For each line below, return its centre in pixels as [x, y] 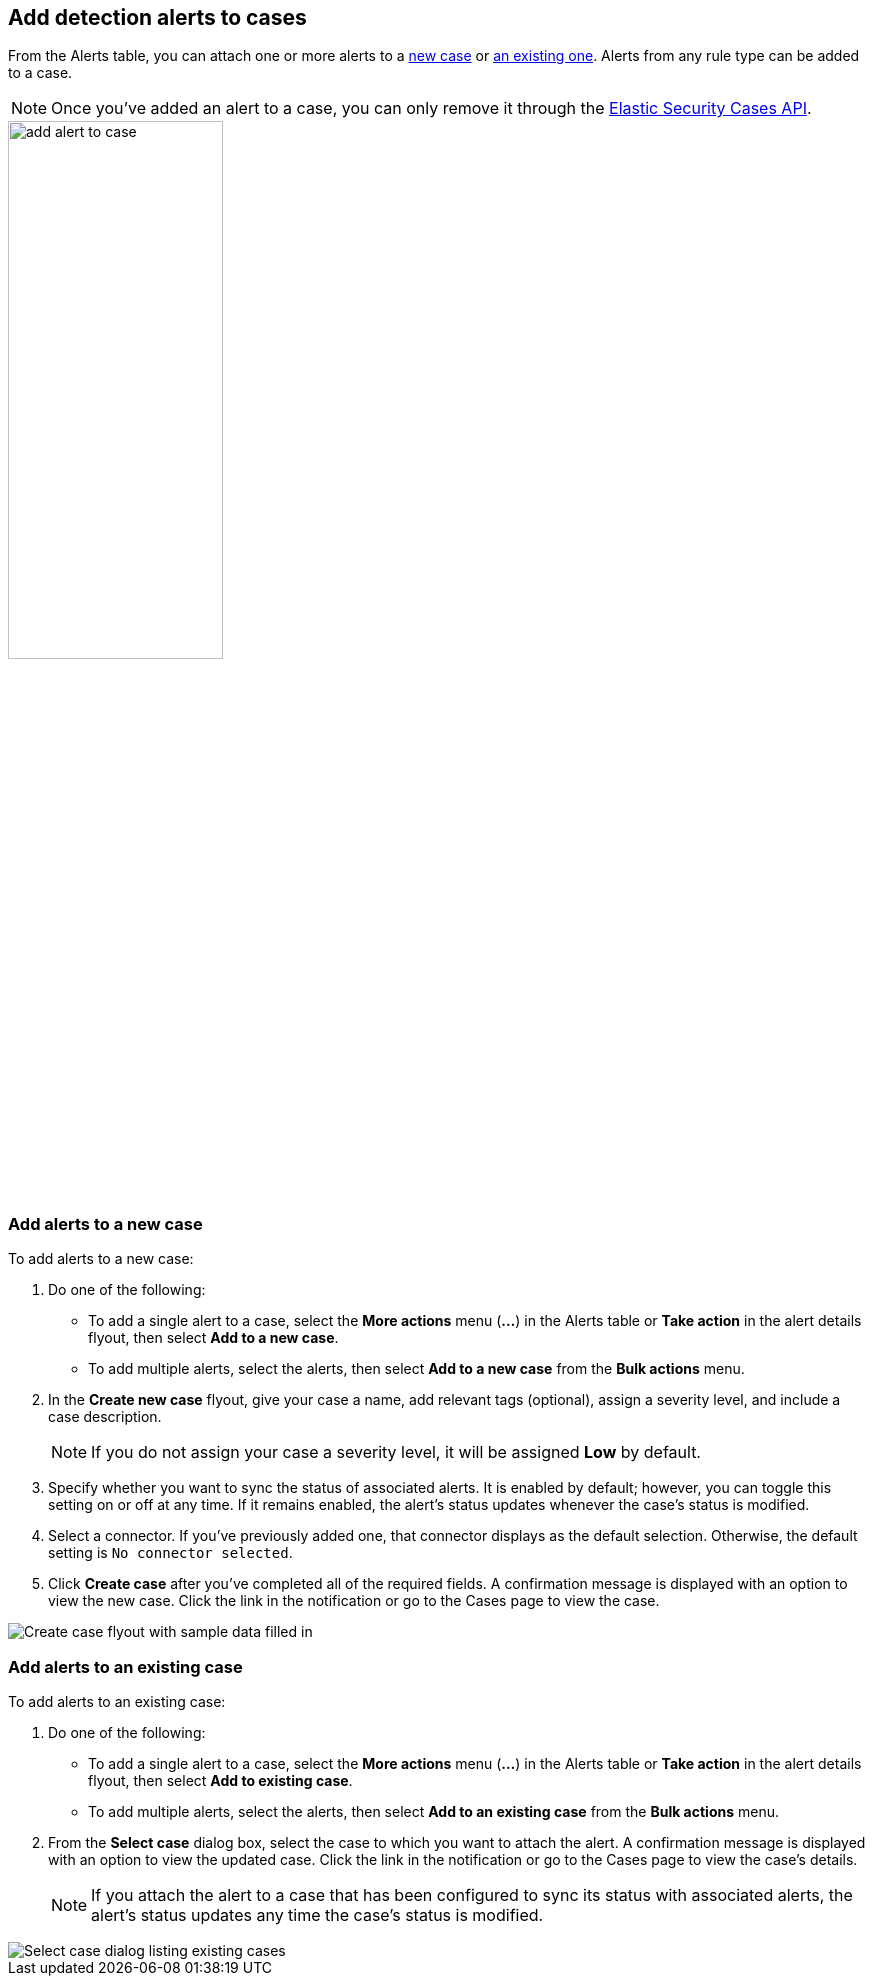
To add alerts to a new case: [101, 1259]
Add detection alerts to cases [157, 17]
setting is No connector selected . [170, 1553]
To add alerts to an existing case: [117, 1701]
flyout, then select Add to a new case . [213, 1338]
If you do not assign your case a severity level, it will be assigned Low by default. [396, 1452]
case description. [105, 1417]
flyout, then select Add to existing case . [220, 1780]
